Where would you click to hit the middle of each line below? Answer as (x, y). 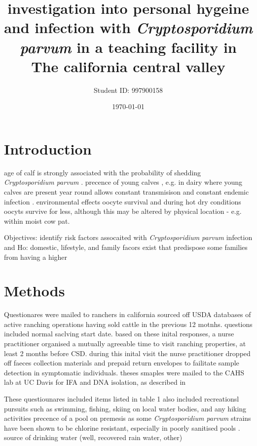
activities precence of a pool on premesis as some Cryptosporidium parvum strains (128, 418)
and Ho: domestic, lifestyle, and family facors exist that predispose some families (126, 247)
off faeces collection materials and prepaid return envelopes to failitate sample (122, 363)
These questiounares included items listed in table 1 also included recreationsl (122, 399)
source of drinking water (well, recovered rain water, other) (93, 437)
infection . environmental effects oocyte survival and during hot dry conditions (123, 201)
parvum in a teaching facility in (128, 47)
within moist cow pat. (37, 221)
